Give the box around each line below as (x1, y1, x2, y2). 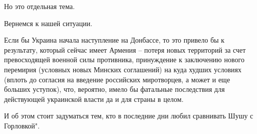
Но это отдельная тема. (4, 1, 75, 11)
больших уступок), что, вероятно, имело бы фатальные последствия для (4, 84, 225, 94)
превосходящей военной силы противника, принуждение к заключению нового (4, 54, 244, 65)
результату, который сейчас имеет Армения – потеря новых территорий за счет (4, 44, 246, 55)
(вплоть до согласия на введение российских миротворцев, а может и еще (4, 74, 230, 84)
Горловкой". (4, 120, 40, 130)
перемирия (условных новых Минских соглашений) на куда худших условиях (4, 64, 241, 74)
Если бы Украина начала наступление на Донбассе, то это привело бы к (4, 35, 225, 45)
